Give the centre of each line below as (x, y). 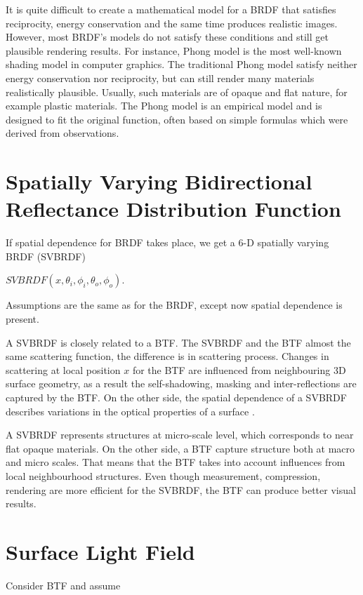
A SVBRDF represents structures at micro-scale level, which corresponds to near (180, 435)
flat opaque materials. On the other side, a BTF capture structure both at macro (180, 448)
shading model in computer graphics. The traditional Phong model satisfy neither (181, 64)
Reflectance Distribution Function (173, 209)
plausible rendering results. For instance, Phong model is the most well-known (174, 50)
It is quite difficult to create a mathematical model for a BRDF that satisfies (171, 9)
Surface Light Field (100, 551)
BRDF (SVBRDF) (46, 256)
